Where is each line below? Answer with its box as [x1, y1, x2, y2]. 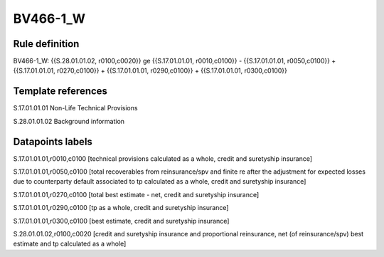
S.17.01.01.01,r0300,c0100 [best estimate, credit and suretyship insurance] [13, 216, 230, 225]
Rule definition [13, 38, 80, 50]
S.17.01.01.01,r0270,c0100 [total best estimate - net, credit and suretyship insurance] [13, 190, 260, 199]
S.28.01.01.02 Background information [13, 117, 124, 125]
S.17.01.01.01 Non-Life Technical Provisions [13, 104, 138, 112]
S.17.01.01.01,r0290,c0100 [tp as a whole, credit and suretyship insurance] [13, 204, 229, 212]
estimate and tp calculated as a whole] [13, 239, 127, 248]
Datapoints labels [13, 135, 92, 147]
